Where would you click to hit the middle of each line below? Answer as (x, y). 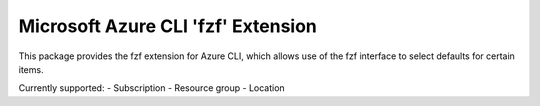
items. (31, 69)
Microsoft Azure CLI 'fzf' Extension (167, 26)
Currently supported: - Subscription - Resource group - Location (151, 88)
